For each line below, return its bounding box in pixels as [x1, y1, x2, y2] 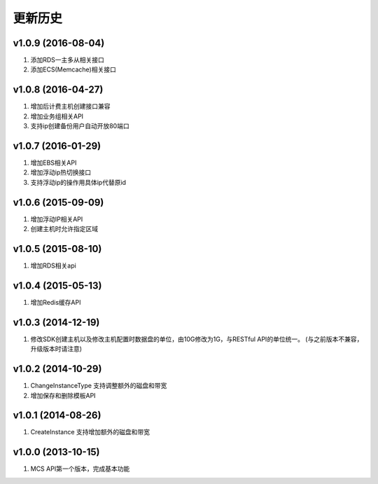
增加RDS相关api [30, 261, 76, 270]
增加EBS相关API [30, 158, 77, 167]
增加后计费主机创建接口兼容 [30, 102, 111, 111]
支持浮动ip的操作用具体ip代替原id [30, 178, 126, 186]
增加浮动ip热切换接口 [30, 168, 91, 177]
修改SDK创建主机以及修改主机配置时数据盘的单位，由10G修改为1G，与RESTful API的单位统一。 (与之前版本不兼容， [30, 335, 363, 343]
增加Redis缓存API [30, 298, 81, 306]
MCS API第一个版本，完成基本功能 [30, 464, 130, 473]
